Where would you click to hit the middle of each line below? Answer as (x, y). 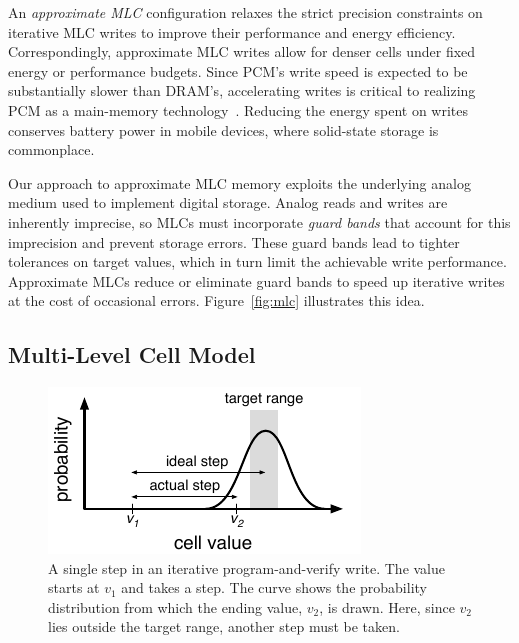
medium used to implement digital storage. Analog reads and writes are (228, 202)
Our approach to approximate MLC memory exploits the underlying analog (239, 182)
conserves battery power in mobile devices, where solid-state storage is (223, 129)
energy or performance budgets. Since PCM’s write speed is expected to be (238, 70)
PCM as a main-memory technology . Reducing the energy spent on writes (238, 109)
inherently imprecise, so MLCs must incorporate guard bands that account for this (259, 221)
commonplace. (51, 149)
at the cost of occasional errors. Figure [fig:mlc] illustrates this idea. (216, 300)
